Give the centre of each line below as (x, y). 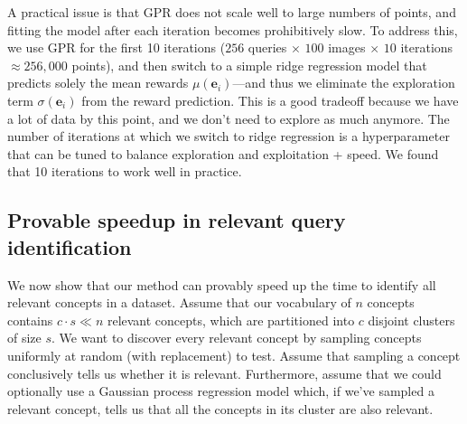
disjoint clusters (411, 320)
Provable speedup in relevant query (177, 220)
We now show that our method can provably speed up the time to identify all (222, 284)
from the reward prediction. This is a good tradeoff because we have (270, 100)
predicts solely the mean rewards (98, 83)
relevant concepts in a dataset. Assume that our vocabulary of (179, 302)
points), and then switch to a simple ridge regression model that (249, 65)
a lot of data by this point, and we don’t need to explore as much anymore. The (229, 118)
